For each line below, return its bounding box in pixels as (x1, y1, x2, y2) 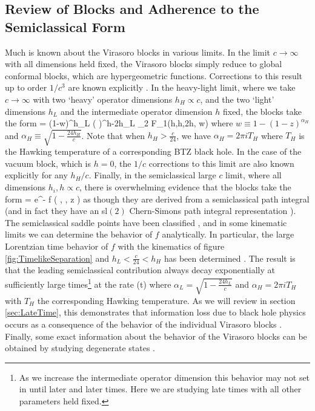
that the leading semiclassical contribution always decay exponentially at (5, 264, 276, 276)
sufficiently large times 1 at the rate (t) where (5, 276, 171, 290)
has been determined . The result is (164, 251, 296, 264)
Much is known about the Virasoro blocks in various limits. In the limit (5, 45, 271, 58)
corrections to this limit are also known (148, 157, 294, 169)
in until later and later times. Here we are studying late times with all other (19, 383, 302, 395)
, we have (176, 129, 211, 141)
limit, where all (225, 169, 282, 181)
